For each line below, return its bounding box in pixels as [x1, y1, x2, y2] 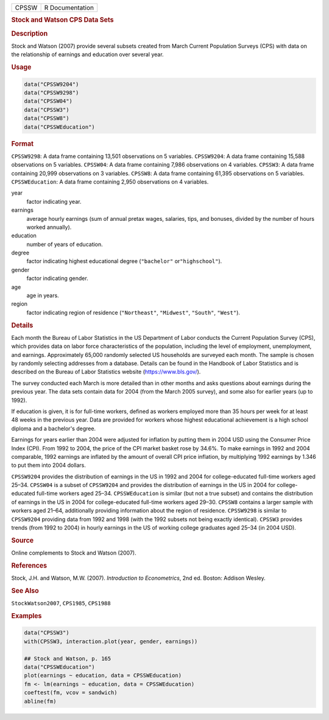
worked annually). [26, 223, 72, 231]
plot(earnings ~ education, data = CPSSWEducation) [24, 672, 182, 679]
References [11, 561, 48, 570]
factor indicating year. [26, 198, 82, 205]
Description [11, 29, 48, 38]
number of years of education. [26, 240, 103, 248]
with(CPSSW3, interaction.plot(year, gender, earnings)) [24, 638, 198, 645]
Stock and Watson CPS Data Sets [11, 16, 114, 24]
